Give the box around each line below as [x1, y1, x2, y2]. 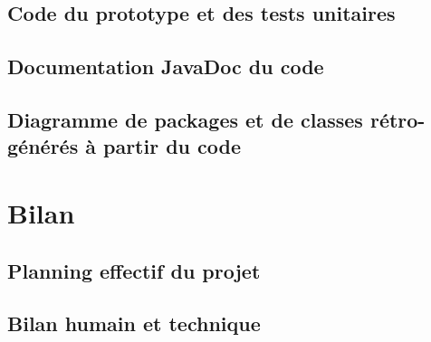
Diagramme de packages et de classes [7, 105, 363, 133]
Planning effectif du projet [7, 256, 261, 284]
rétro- [369, 105, 426, 133]
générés [7, 132, 79, 160]
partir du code [103, 132, 242, 160]
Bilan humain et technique [7, 309, 261, 337]
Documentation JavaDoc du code [7, 52, 324, 81]
